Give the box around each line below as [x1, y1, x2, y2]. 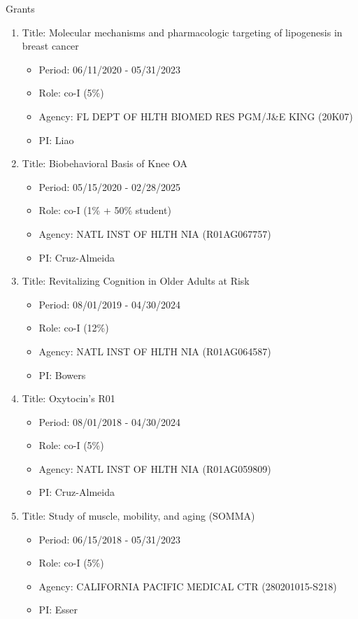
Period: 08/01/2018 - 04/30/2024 [38, 414, 181, 429]
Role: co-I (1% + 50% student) [38, 203, 171, 218]
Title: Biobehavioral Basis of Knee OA [22, 156, 188, 171]
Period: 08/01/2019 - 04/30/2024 [38, 297, 181, 311]
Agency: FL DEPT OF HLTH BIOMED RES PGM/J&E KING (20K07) [38, 108, 353, 123]
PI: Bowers [38, 367, 86, 382]
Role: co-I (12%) [38, 320, 109, 335]
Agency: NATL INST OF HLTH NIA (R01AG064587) [38, 343, 271, 358]
